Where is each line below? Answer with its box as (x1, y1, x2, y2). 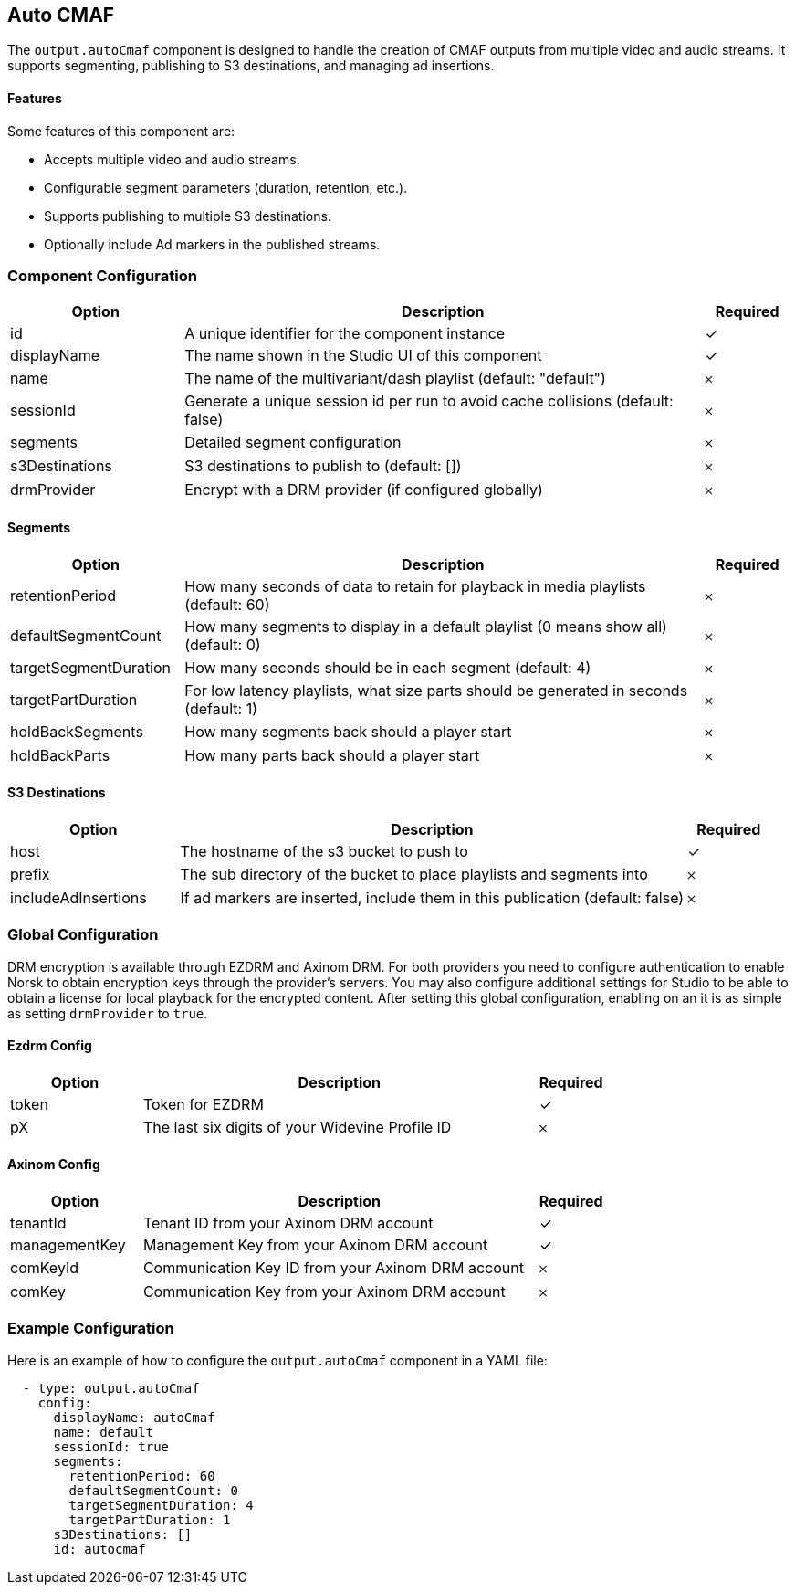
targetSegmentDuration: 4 (68, 1497, 254, 1513)
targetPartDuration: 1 (68, 1512, 231, 1527)
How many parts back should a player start (184, 745, 480, 764)
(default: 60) (184, 595, 270, 614)
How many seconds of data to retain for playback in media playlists (184, 576, 646, 596)
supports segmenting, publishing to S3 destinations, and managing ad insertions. (7, 58, 495, 74)
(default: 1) (184, 699, 258, 718)
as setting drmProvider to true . (7, 1005, 208, 1021)
